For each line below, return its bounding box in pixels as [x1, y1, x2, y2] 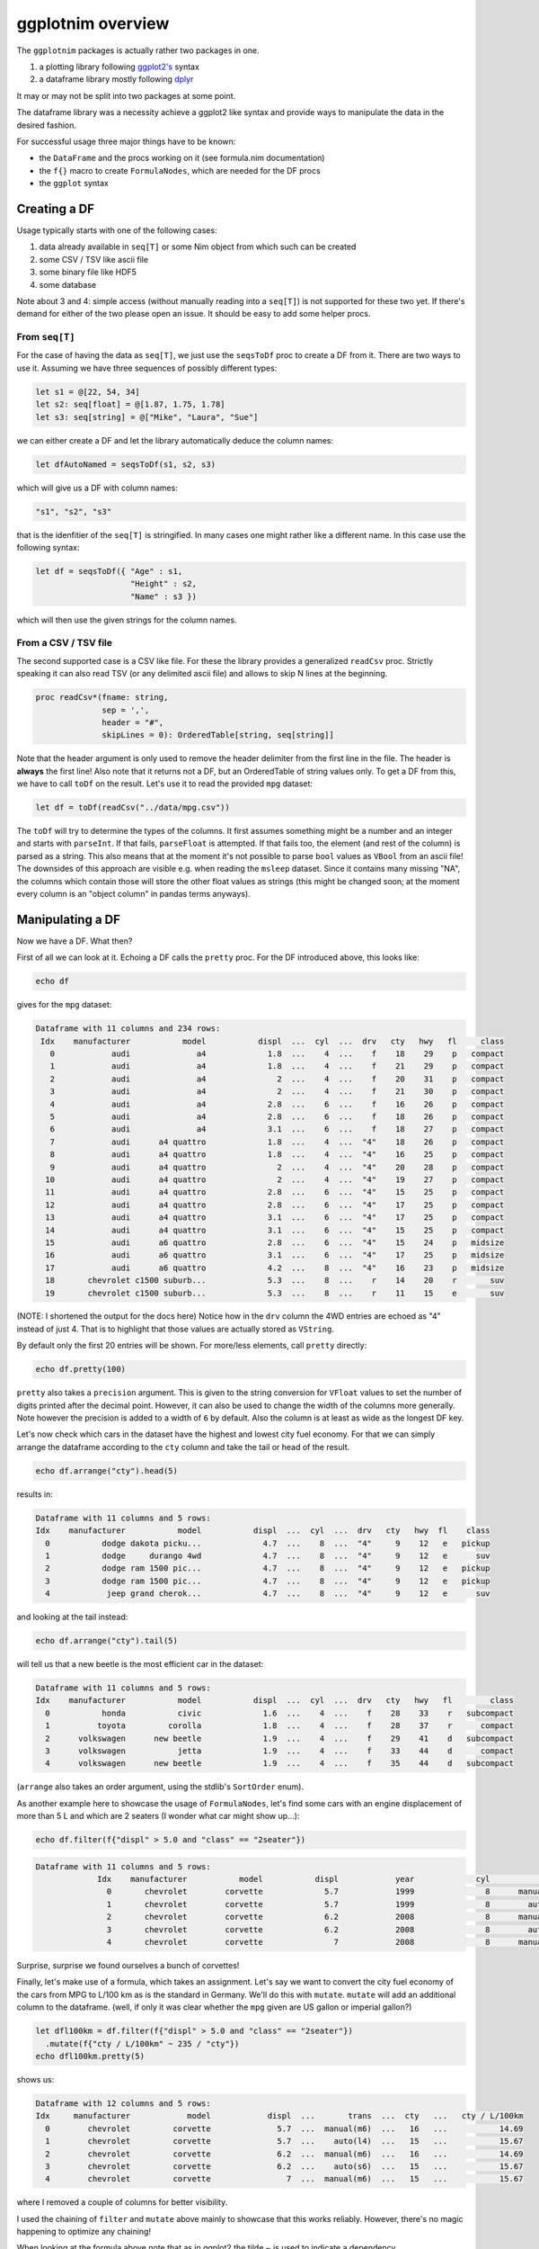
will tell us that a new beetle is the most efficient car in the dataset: [16, 1659, 264, 1670]
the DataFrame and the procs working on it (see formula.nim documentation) [39, 153, 325, 164]
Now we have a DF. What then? [16, 936, 133, 946]
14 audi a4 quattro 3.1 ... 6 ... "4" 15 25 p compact [45, 1224, 505, 1235]
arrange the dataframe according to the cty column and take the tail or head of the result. [16, 1441, 350, 1452]
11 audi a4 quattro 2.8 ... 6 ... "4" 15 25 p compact [45, 1187, 505, 1197]
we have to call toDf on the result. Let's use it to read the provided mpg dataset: [16, 778, 314, 789]
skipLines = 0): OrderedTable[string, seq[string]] [102, 730, 334, 740]
